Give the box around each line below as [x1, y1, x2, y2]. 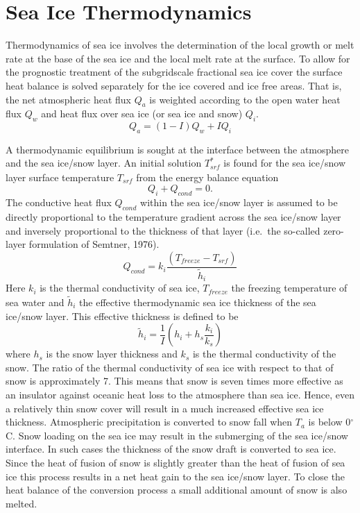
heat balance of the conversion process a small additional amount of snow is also [6, 482, 348, 497]
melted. [6, 496, 37, 510]
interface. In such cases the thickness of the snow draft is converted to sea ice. [6, 441, 336, 456]
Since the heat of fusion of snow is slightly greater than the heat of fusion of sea [6, 455, 345, 469]
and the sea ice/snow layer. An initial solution [6, 155, 202, 170]
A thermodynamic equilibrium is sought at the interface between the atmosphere [6, 142, 350, 156]
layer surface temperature [6, 169, 114, 184]
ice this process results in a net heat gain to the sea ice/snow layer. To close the [6, 469, 345, 483]
